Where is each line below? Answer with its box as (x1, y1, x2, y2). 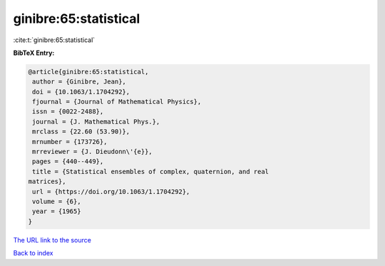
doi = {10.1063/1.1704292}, (32, 88, 130, 96)
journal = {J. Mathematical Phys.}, (32, 118, 160, 126)
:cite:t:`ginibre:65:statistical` (13, 36, 96, 44)
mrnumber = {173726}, (32, 138, 108, 145)
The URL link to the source (13, 235, 92, 244)
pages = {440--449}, (32, 158, 104, 165)
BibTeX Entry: (13, 48, 55, 57)
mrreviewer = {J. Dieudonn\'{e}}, (32, 148, 153, 156)
